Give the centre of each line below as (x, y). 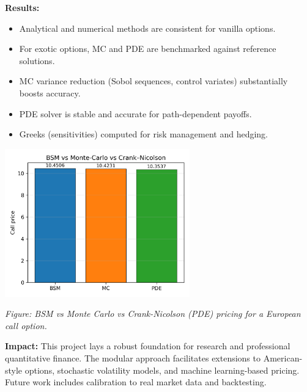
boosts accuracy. (50, 93)
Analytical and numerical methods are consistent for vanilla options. (147, 28)
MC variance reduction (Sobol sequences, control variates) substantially (153, 81)
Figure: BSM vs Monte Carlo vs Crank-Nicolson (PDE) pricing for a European (153, 314)
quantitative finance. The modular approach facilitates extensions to (133, 358)
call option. (26, 325)
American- (283, 358)
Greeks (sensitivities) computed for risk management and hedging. (144, 134)
